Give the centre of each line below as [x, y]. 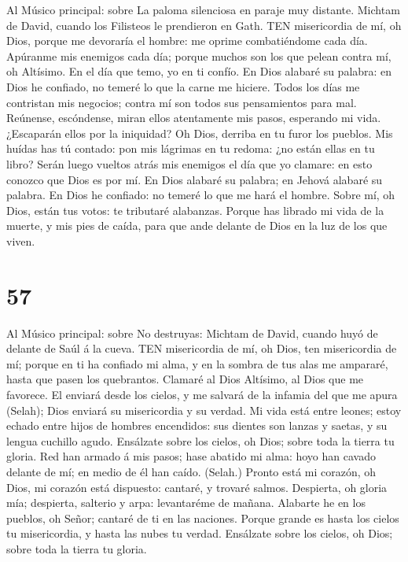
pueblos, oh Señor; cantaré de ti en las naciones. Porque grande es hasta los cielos [203, 518]
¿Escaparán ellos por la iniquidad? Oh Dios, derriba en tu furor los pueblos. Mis [200, 133]
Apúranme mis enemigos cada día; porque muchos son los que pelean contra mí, [199, 55]
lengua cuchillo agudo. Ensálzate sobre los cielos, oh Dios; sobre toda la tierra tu [200, 440]
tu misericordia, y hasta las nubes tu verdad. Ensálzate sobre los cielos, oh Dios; [200, 533]
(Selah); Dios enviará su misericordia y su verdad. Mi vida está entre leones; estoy [204, 410]
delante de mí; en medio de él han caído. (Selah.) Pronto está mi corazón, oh [191, 471]
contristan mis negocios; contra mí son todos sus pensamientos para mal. [182, 102]
